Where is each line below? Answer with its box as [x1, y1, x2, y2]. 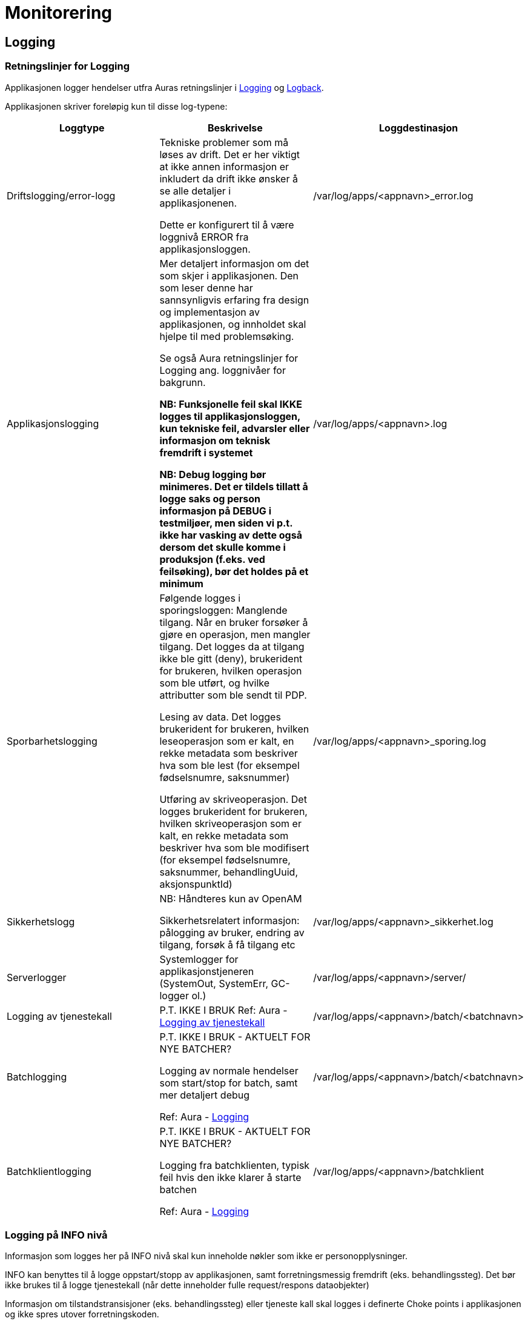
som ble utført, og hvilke [159, 676, 270, 689]
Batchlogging [7, 1070, 67, 1083]
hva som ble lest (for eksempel [159, 759, 300, 771]
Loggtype [59, 121, 105, 134]
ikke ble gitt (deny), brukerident [159, 652, 303, 665]
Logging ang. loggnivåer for [159, 364, 286, 376]
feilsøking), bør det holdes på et [159, 565, 309, 577]
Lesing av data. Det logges [159, 710, 281, 723]
